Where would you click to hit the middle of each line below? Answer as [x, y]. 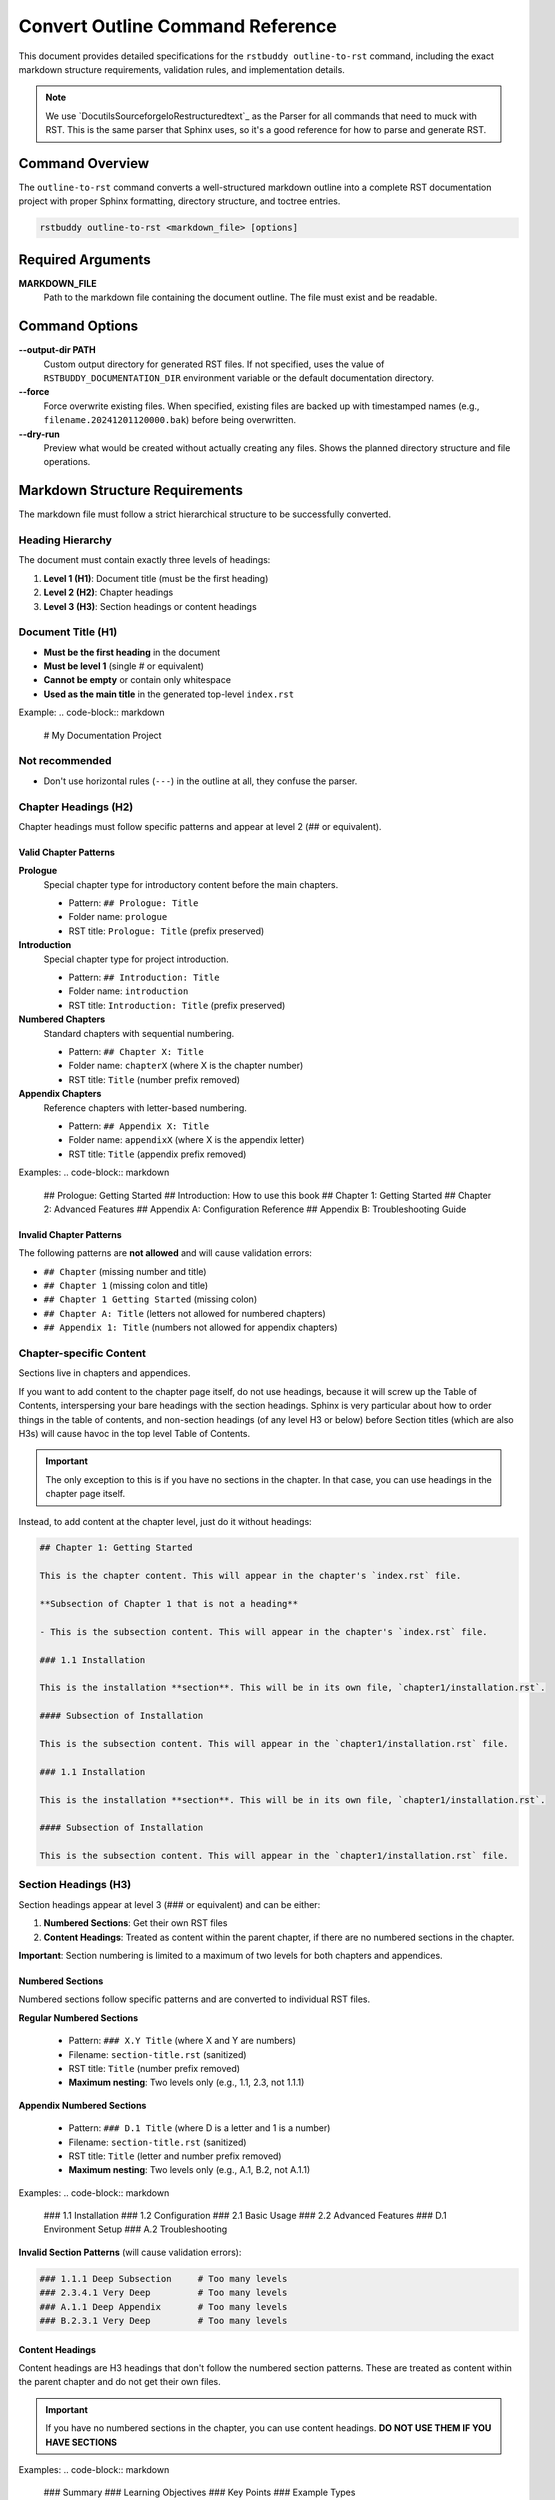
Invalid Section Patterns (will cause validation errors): [130, 2252]
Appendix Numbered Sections [82, 2105]
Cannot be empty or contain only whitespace [137, 680]
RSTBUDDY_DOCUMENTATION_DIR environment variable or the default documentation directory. [239, 377]
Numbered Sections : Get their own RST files [135, 1923]
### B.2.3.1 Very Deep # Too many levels [163, 2320]
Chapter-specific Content [82, 1353]
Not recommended [65, 761]
